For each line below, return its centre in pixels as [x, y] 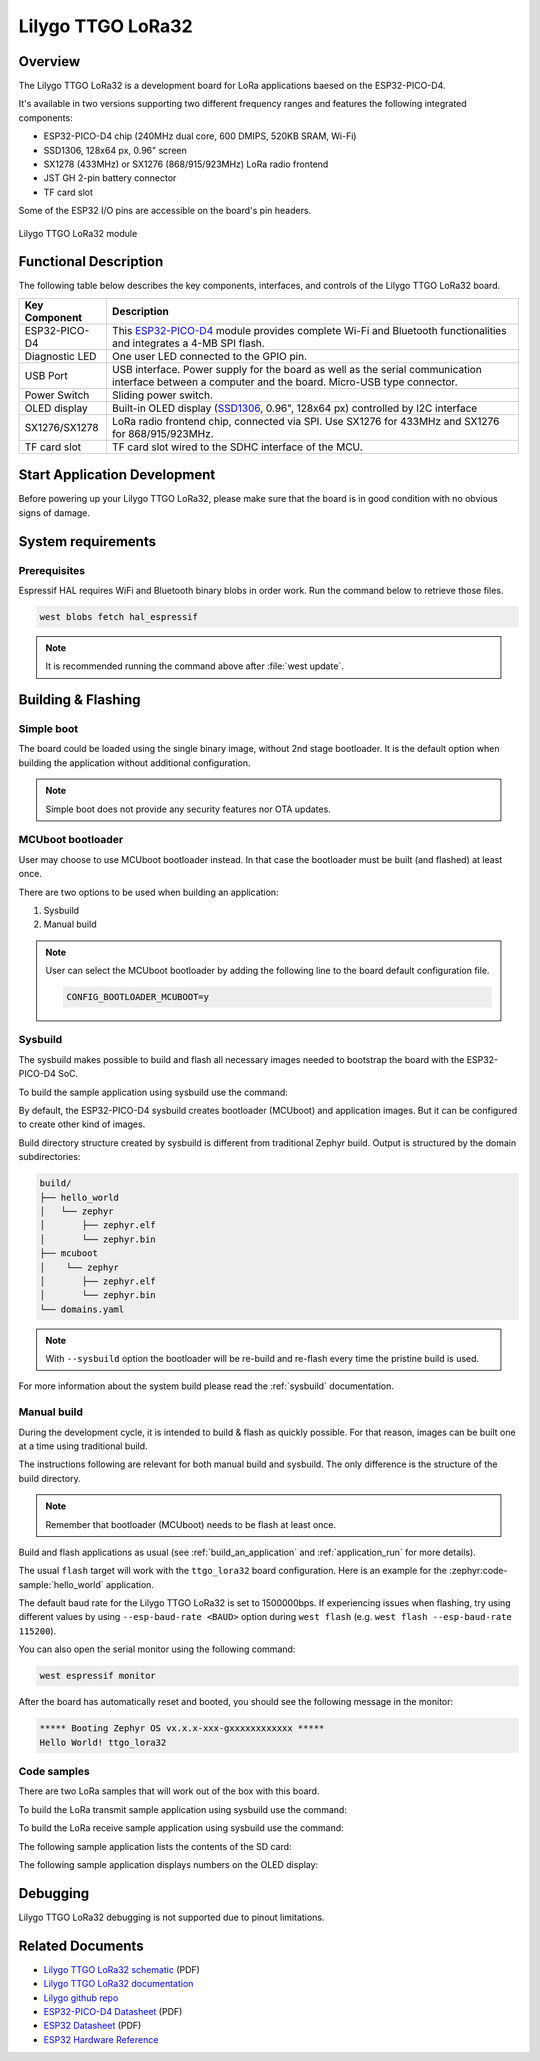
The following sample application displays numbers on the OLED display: [168, 1864]
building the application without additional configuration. [134, 762]
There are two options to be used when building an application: [148, 892]
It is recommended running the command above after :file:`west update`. [194, 666]
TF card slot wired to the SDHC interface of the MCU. [237, 447]
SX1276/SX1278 [61, 427]
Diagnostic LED [60, 356]
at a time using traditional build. [83, 1446]
